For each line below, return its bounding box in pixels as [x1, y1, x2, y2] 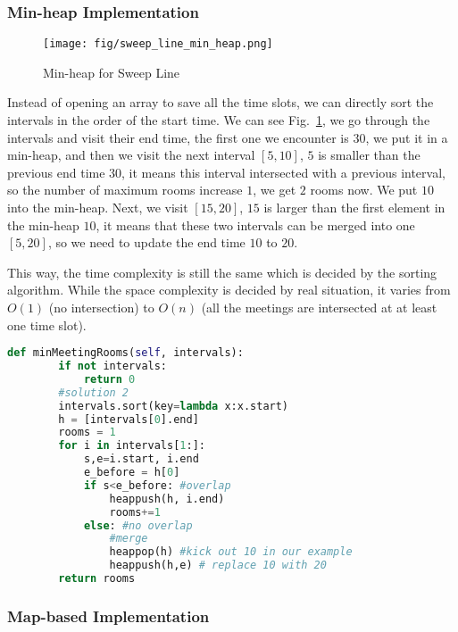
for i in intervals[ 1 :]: [58, 439, 205, 453]
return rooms [58, 572, 136, 586]
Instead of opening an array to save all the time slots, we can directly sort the [7, 93, 434, 112]
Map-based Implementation [7, 604, 210, 627]
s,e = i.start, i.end [83, 453, 199, 466]
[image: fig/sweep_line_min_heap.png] [43, 37, 273, 51]
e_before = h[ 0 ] [83, 466, 180, 479]
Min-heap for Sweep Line [43, 62, 180, 81]
